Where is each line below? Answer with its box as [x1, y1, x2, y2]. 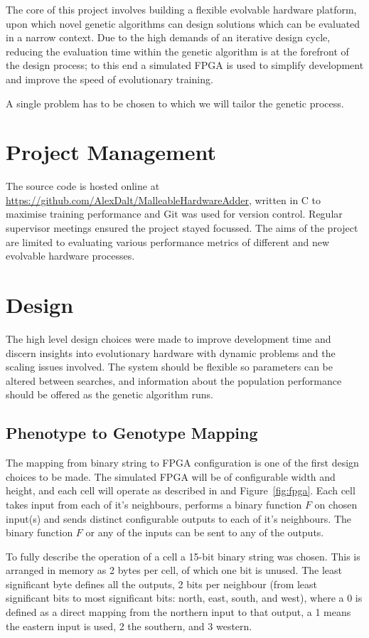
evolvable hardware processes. [6, 248, 135, 263]
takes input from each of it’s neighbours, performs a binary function [6, 496, 302, 511]
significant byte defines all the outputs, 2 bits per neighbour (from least [6, 576, 318, 591]
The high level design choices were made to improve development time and [6, 331, 331, 346]
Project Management [6, 137, 217, 166]
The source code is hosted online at [6, 179, 160, 193]
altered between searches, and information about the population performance [6, 373, 342, 388]
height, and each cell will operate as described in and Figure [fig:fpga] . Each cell [6, 483, 355, 498]
